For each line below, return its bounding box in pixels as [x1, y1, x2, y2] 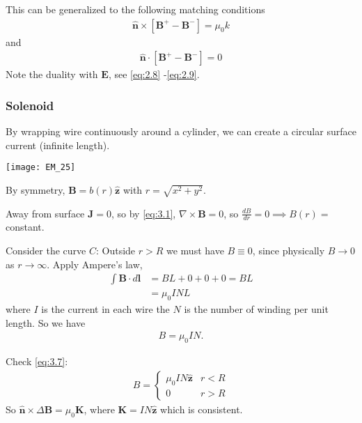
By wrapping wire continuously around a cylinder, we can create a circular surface [6, 124, 356, 139]
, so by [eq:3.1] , [111, 206, 176, 220]
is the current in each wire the [41, 302, 170, 316]
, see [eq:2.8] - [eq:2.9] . [108, 67, 200, 82]
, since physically [252, 243, 325, 258]
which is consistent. [160, 401, 243, 416]
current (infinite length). [6, 137, 110, 152]
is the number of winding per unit [184, 302, 329, 316]
